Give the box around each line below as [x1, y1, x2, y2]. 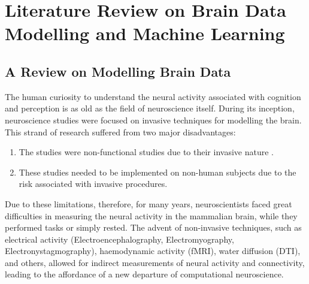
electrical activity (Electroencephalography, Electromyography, [5, 232, 234, 245]
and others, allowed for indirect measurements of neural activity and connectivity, [5, 256, 305, 268]
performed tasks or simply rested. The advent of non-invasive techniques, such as [5, 221, 302, 234]
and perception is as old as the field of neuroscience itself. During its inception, [5, 102, 295, 114]
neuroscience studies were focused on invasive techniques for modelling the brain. [5, 113, 302, 126]
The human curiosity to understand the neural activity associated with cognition [5, 90, 301, 102]
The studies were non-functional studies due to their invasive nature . [19, 146, 274, 158]
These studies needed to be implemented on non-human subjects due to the [19, 165, 296, 178]
